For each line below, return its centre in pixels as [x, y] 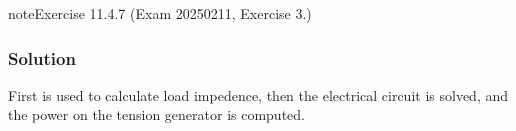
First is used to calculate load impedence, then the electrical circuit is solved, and [258, 94]
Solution [42, 57]
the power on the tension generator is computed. [156, 114]
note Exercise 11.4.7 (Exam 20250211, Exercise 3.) [160, 13]
